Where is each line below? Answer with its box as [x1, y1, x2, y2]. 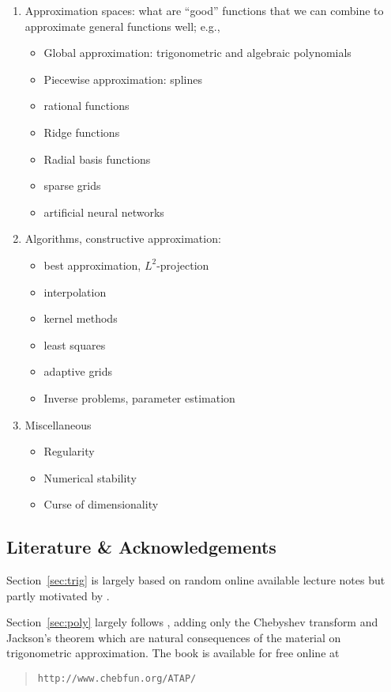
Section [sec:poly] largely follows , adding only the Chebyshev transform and [6, 614, 378, 630]
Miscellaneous [24, 416, 92, 433]
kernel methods [43, 310, 118, 327]
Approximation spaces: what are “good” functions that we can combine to [24, 2, 384, 18]
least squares [43, 336, 106, 353]
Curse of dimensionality [43, 496, 159, 512]
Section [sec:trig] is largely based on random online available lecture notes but [6, 572, 385, 588]
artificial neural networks [43, 203, 164, 220]
